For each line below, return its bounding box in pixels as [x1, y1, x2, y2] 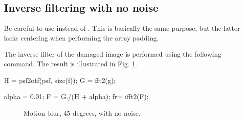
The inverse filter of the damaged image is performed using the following [4, 49, 222, 59]
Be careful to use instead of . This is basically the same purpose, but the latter [4, 23, 240, 33]
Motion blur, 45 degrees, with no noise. [23, 107, 141, 118]
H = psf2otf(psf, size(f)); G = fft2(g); [4, 75, 116, 85]
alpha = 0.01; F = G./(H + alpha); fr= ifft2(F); [4, 91, 149, 101]
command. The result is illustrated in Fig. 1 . [4, 58, 137, 68]
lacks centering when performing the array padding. [4, 32, 159, 42]
